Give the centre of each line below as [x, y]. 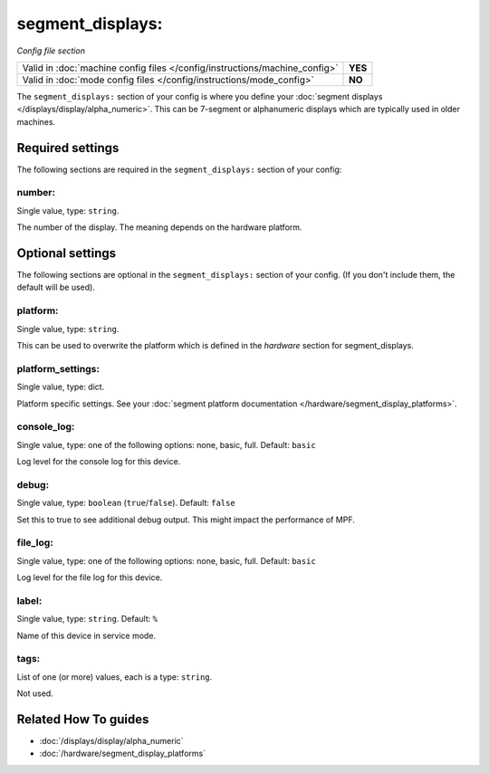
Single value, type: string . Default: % [87, 619]
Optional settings [67, 253]
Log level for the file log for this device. [90, 577]
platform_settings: [58, 368]
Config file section [51, 51]
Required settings [68, 148]
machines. [36, 121]
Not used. [35, 693]
